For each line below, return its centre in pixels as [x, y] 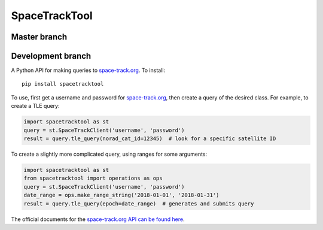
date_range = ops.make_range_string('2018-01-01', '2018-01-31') [121, 195]
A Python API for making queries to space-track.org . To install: [88, 70]
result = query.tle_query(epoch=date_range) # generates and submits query [139, 203]
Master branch [39, 37]
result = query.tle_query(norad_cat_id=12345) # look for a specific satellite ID [150, 139]
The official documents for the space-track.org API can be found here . [98, 219]
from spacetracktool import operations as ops [93, 178]
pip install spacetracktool [63, 84]
